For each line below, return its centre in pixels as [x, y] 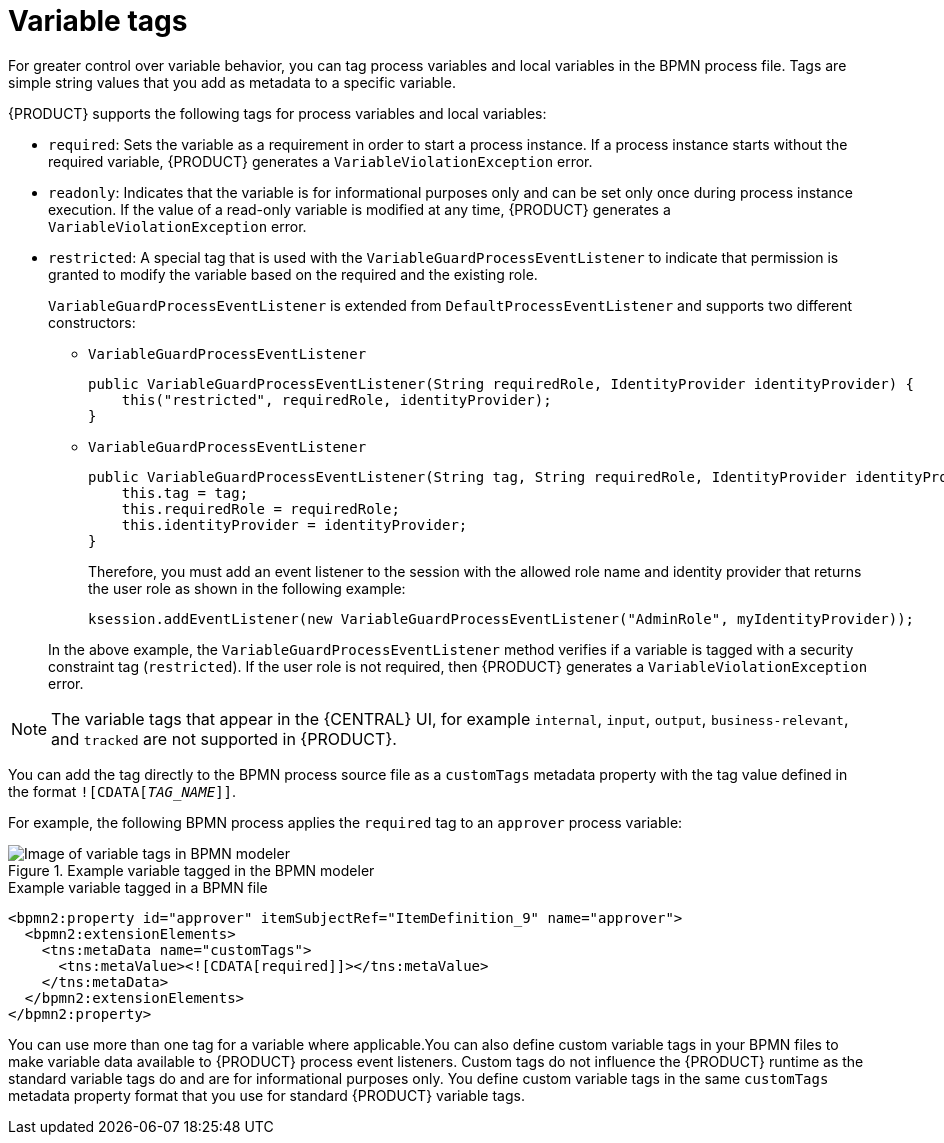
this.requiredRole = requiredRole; [260, 508]
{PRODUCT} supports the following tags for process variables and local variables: [277, 113]
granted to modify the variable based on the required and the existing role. [293, 274]
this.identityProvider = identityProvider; [294, 524]
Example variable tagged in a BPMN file [138, 887]
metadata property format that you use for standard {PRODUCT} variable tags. [266, 1095]
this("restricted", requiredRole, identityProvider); [336, 399]
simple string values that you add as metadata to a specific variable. [232, 82]
